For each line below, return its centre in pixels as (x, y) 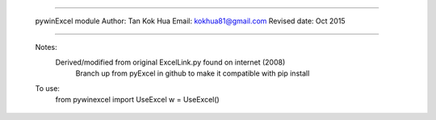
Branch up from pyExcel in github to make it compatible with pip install (193, 73)
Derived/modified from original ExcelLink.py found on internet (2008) (170, 62)
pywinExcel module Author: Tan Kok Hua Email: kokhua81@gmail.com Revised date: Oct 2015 (191, 21)
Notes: (46, 48)
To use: (48, 88)
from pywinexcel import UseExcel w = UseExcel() (137, 99)
